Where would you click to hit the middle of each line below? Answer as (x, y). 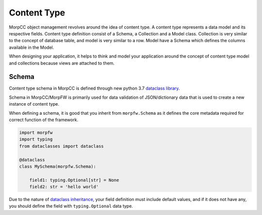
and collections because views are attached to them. (62, 63)
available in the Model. (32, 47)
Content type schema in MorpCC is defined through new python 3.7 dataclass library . (94, 88)
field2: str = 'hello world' (64, 187)
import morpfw (36, 132)
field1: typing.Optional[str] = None (74, 180)
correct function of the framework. (44, 120)
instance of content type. (34, 104)
